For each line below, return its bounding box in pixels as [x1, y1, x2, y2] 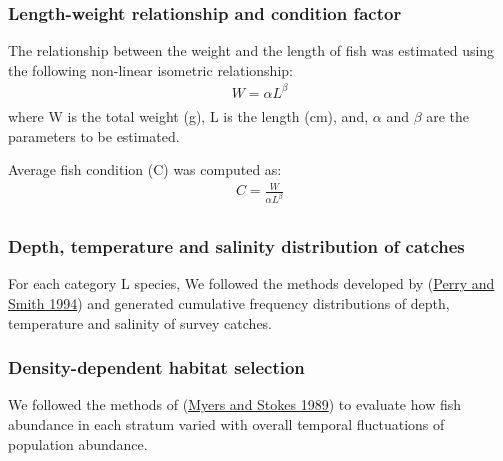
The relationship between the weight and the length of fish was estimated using [8, 40, 495, 61]
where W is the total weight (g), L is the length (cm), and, [8, 105, 369, 126]
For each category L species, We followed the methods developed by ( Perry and [8, 273, 495, 294]
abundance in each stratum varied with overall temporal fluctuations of [8, 414, 445, 435]
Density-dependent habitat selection [8, 355, 305, 380]
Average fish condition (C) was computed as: [8, 159, 282, 180]
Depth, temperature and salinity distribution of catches [8, 234, 465, 259]
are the [426, 105, 470, 126]
